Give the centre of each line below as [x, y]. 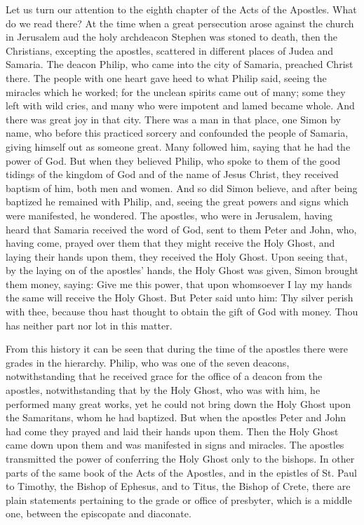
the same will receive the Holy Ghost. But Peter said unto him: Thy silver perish [180, 298]
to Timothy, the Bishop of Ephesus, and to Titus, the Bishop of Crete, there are [178, 486]
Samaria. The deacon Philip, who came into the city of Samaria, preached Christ [180, 64]
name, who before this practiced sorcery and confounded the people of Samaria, [177, 133]
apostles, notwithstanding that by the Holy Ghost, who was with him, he [163, 390]
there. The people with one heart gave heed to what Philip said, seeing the [166, 77]
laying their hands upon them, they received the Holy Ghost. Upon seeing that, [177, 256]
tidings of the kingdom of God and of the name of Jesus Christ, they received [172, 174]
